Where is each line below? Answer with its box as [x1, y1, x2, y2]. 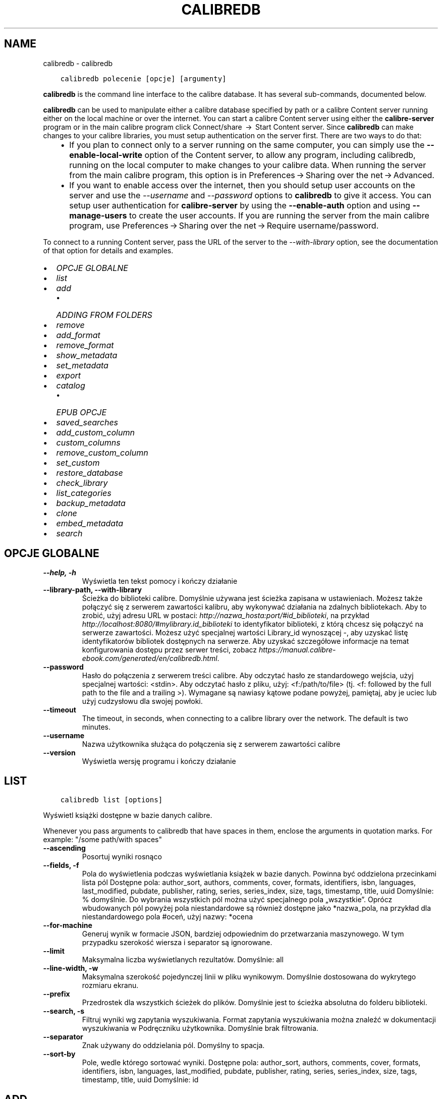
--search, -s [43, 1007, 85, 1016]
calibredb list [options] [60, 796, 163, 804]
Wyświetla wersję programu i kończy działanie [82, 757, 236, 766]
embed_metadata [56, 518, 124, 528]
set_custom [56, 457, 100, 468]
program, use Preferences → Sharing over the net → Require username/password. [69, 220, 379, 231]
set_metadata [56, 360, 108, 370]
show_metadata [56, 350, 118, 360]
